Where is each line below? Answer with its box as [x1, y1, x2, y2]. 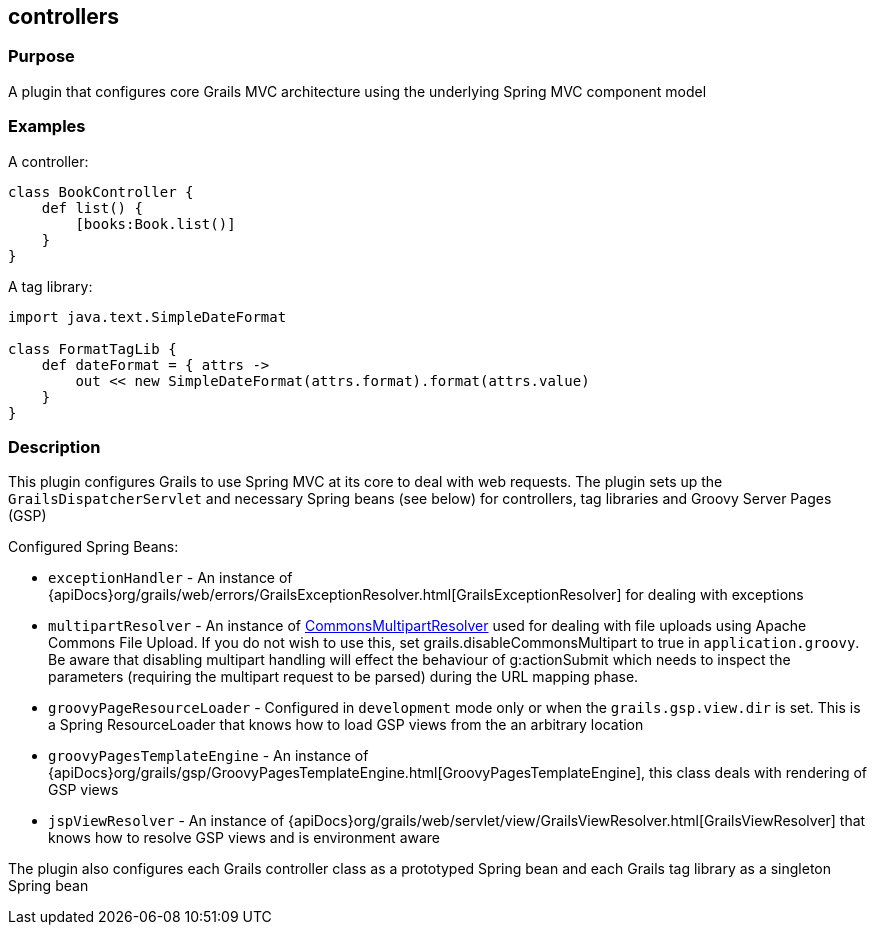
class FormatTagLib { [8, 340, 177, 357]
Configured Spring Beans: [8, 538, 179, 556]
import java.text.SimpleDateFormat [8, 308, 287, 325]
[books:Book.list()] [75, 215, 236, 232]
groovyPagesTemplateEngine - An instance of [48, 747, 369, 765]
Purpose [8, 46, 75, 67]
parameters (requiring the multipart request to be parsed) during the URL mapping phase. [48, 668, 639, 686]
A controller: [8, 152, 89, 170]
